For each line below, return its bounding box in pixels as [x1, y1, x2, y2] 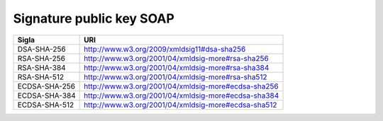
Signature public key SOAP [13, 11, 175, 26]
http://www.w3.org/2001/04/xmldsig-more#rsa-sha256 [84, 53, 269, 63]
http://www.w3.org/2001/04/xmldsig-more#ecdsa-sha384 [84, 91, 279, 100]
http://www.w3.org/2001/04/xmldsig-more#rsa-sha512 [84, 71, 267, 81]
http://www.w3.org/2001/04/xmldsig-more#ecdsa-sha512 [84, 100, 277, 110]
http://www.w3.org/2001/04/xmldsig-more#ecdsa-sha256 [84, 81, 279, 91]
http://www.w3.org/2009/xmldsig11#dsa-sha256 [84, 44, 246, 54]
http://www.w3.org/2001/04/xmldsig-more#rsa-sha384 [84, 62, 270, 72]
